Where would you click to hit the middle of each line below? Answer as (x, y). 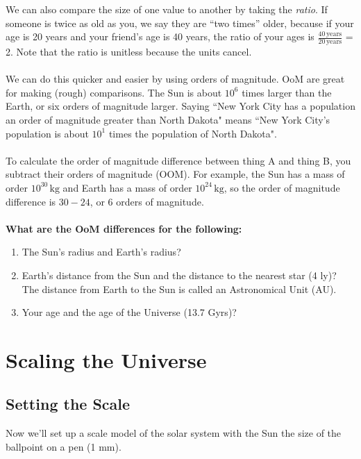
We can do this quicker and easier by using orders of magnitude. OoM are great (175, 79)
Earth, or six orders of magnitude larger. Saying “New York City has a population (180, 106)
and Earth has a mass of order (127, 187)
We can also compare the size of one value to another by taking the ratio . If (167, 9)
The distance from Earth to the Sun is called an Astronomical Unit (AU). (179, 289)
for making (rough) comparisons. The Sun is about (114, 92)
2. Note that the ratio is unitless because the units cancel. (129, 52)
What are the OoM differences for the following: (124, 228)
